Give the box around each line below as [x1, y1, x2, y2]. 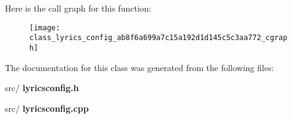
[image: [29, 23, 60, 32]
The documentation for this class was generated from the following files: [5, 61, 274, 73]
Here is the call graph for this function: [5, 2, 151, 14]
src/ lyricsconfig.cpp [5, 101, 89, 114]
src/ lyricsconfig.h [5, 81, 79, 94]
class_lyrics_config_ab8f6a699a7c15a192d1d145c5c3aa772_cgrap [29, 33, 288, 42]
